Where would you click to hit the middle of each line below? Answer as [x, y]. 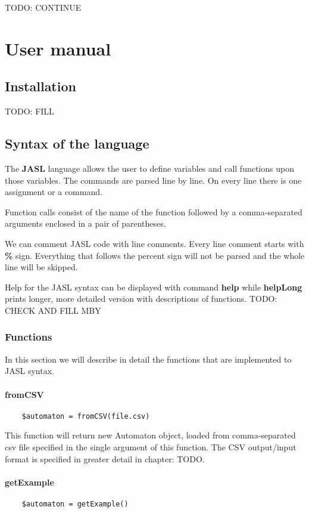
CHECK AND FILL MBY [53, 310]
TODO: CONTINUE [43, 7]
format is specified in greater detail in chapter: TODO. [105, 458]
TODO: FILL [29, 111]
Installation [40, 86]
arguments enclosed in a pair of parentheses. [85, 223]
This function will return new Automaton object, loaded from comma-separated [150, 435]
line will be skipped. [41, 267]
